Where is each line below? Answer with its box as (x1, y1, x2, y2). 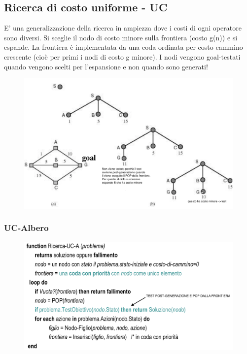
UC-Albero (4, 222, 49, 234)
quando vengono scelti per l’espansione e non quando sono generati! (4, 61, 208, 71)
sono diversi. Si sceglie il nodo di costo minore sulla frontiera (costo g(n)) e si (4, 32, 238, 42)
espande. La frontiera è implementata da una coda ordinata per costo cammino (4, 42, 243, 52)
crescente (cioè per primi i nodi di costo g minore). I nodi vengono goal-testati (4, 51, 241, 62)
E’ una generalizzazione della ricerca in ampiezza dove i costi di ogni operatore (4, 23, 242, 33)
